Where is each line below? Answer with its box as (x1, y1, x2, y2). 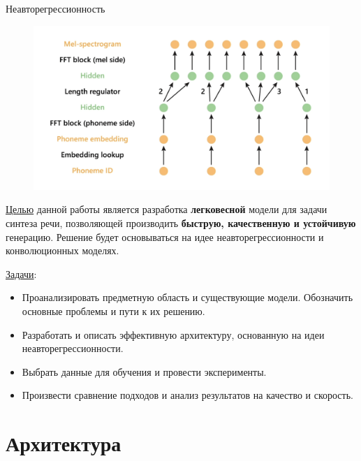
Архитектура (6, 429, 121, 458)
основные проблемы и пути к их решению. (22, 303, 205, 318)
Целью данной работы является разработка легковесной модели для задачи (6, 202, 327, 217)
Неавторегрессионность (6, 1, 105, 15)
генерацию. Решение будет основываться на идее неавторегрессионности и (6, 229, 324, 244)
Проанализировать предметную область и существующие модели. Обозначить (22, 290, 353, 305)
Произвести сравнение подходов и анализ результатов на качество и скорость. (22, 388, 353, 402)
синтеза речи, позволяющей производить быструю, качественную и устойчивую (6, 215, 356, 230)
